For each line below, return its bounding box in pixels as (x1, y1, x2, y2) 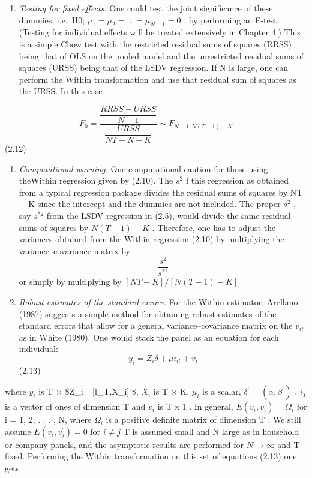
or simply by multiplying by (19, 275, 122, 288)
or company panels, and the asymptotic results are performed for (5, 438, 244, 450)
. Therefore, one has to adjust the (152, 221, 276, 233)
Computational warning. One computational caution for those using (19, 162, 268, 175)
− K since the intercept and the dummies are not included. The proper (19, 197, 281, 210)
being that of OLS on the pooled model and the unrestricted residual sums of (19, 49, 304, 62)
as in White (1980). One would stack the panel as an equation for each (19, 330, 279, 343)
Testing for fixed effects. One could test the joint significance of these (19, 2, 273, 14)
